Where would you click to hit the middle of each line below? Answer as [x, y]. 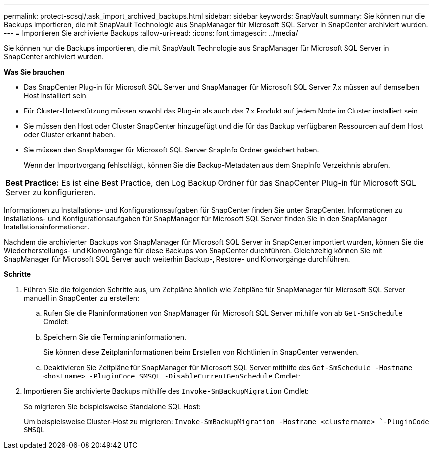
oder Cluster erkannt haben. [69, 134]
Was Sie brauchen [34, 72]
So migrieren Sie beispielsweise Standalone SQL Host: [112, 406]
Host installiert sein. [56, 95]
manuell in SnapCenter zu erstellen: [82, 298]
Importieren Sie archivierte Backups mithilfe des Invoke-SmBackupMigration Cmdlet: [167, 391]
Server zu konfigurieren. [51, 192]
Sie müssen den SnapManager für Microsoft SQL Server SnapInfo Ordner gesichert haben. [172, 150]
